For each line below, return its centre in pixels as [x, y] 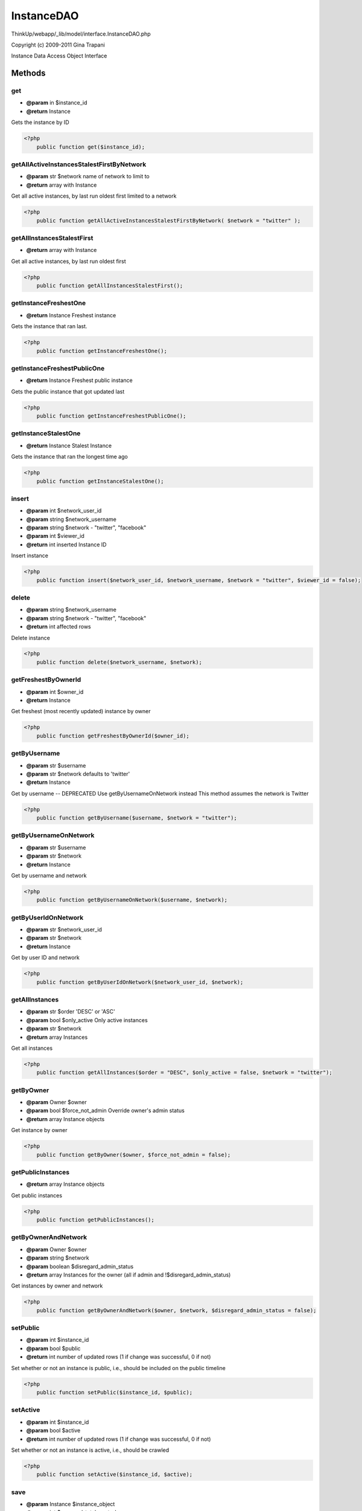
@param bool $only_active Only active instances [87, 1020]
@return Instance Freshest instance [71, 315]
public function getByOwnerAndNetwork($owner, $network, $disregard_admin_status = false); [176, 1310]
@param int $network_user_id [64, 511]
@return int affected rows [59, 627]
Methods [28, 73]
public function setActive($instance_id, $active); [115, 1474]
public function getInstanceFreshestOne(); [102, 351]
